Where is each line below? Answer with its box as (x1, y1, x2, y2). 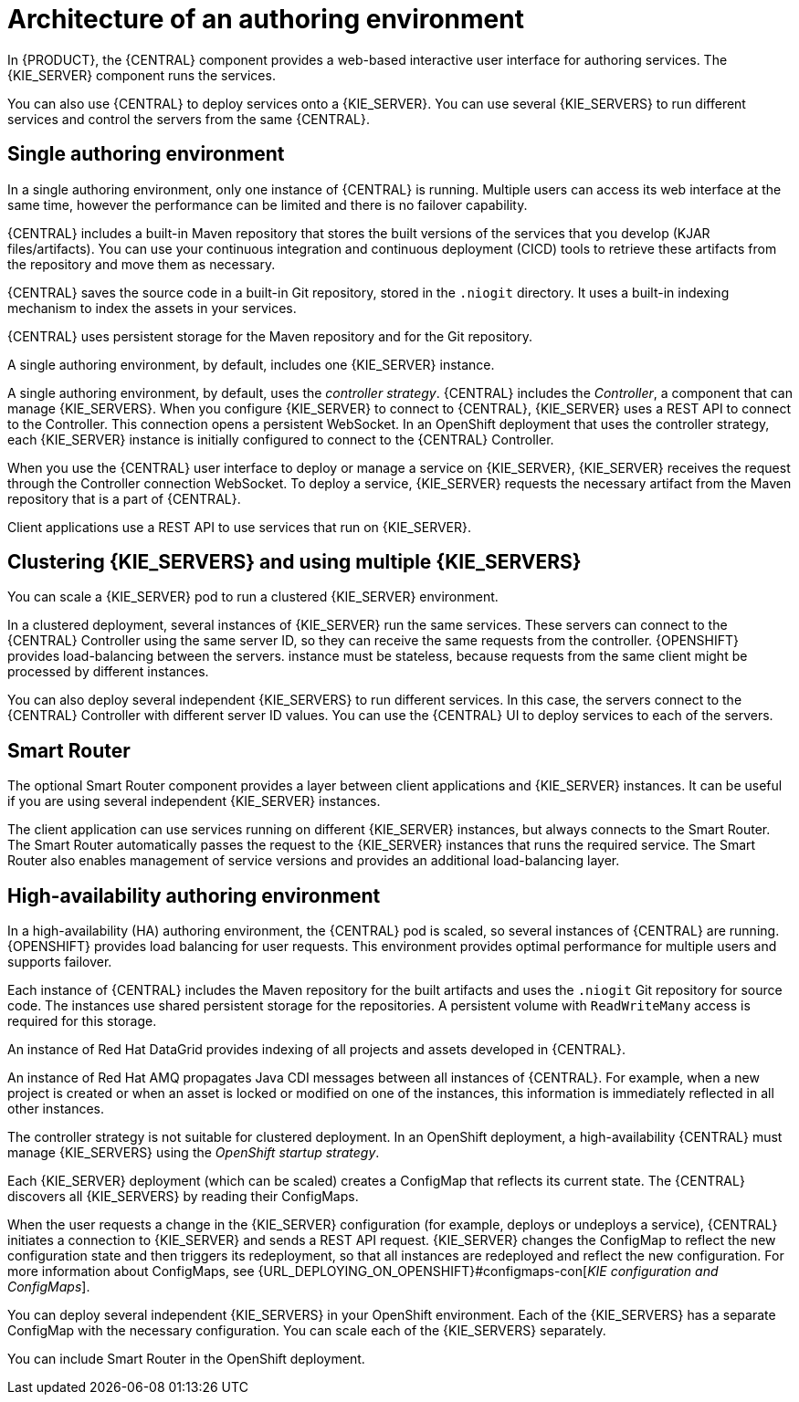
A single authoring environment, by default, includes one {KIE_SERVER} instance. (7, 356, 495, 372)
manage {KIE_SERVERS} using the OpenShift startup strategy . (7, 1145, 380, 1161)
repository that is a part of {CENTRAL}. (7, 490, 241, 507)
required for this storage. (7, 1013, 157, 1030)
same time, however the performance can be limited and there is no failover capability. (7, 196, 528, 213)
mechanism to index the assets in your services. (7, 299, 297, 316)
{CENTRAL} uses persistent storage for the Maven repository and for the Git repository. (7, 328, 533, 344)
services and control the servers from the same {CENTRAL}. (7, 110, 370, 127)
